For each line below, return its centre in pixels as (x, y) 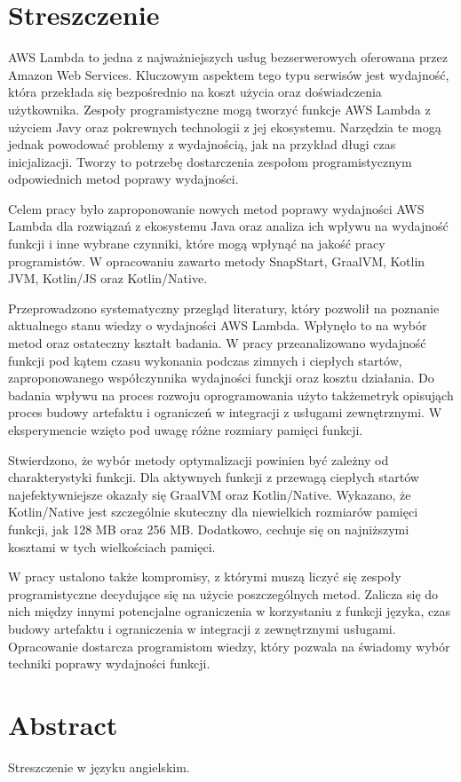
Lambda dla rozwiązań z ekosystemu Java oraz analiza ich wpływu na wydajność (228, 226)
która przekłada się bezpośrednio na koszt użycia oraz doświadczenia (195, 92)
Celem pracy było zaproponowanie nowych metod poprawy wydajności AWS (216, 208)
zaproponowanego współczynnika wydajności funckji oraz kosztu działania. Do (221, 378)
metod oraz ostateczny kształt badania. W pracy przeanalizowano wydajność (217, 343)
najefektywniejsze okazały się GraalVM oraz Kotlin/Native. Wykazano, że (210, 494)
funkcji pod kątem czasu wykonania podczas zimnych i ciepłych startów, (205, 360)
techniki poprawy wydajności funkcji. (109, 664)
